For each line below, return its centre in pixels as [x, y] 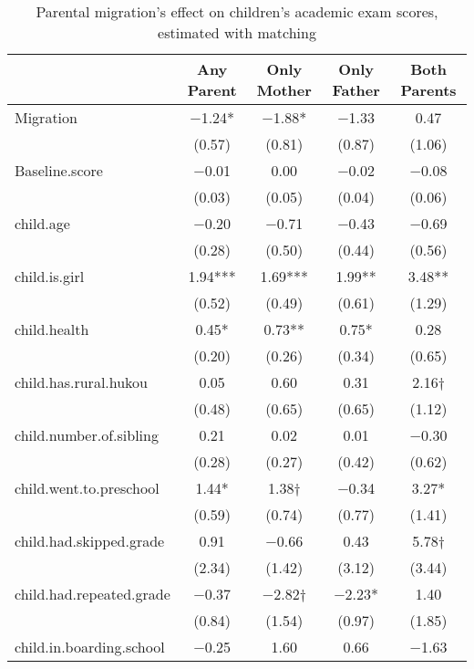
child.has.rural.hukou [82, 382]
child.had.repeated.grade [93, 594]
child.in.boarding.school [90, 647]
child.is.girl [50, 276]
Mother [284, 90]
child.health [52, 329]
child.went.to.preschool [87, 488]
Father [356, 90]
